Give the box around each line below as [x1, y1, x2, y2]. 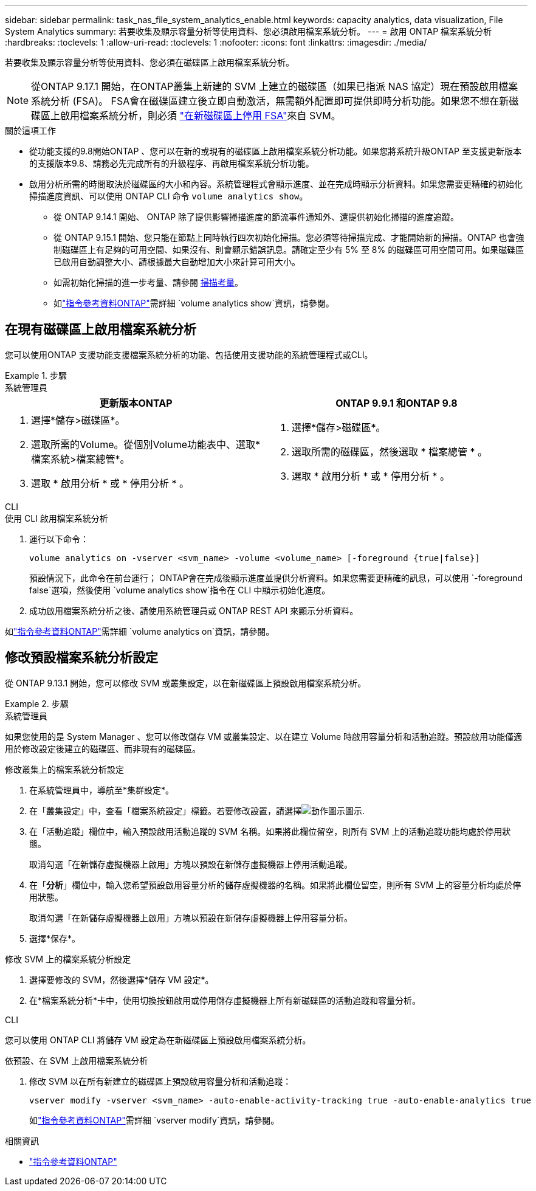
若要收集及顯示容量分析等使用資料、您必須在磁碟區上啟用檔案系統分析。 [5, 57, 294, 67]
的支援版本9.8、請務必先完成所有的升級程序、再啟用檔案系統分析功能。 [29, 158, 314, 168]
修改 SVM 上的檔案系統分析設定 [5, 953, 131, 964]
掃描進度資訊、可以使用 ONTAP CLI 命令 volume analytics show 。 [29, 191, 308, 201]
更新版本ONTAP [99, 396, 173, 409]
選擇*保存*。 [29, 933, 81, 944]
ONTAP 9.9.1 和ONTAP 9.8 [335, 396, 458, 409]
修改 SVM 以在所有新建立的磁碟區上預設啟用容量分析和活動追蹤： [29, 1075, 292, 1086]
